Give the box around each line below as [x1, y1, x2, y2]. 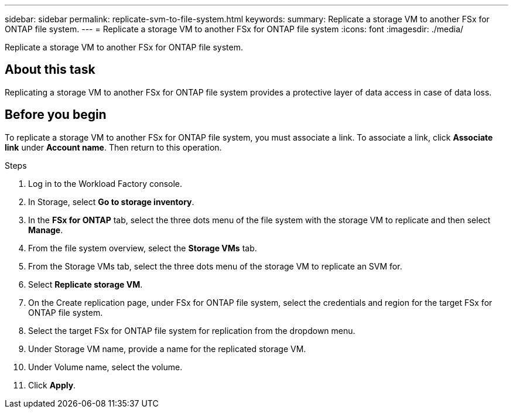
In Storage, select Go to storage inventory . [28, 196, 194, 207]
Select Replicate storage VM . [28, 279, 143, 289]
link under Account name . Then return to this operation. [5, 142, 222, 152]
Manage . [28, 224, 63, 235]
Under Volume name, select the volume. [28, 361, 183, 372]
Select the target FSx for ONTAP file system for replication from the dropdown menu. [28, 325, 355, 336]
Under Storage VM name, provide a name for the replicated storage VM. [28, 343, 306, 354]
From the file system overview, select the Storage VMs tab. [28, 243, 257, 253]
